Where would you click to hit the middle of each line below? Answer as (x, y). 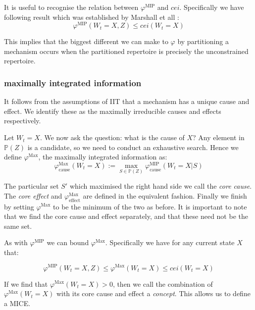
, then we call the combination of (163, 284)
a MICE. (17, 303)
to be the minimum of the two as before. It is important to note (150, 206)
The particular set (31, 186)
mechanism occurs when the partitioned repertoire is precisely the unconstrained (126, 51)
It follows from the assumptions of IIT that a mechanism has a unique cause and (127, 101)
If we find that (26, 284)
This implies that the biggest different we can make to (86, 41)
